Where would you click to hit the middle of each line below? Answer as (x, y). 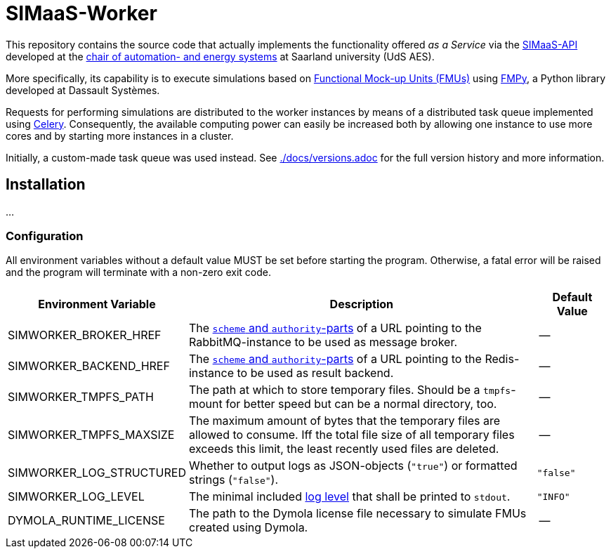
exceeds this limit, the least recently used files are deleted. (344, 449)
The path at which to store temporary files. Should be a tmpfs (350, 390)
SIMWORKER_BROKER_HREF (85, 335)
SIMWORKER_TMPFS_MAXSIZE (91, 435)
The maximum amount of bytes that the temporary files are (344, 421)
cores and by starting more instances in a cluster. (120, 136)
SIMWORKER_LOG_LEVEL (76, 497)
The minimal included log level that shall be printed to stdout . (349, 497)
